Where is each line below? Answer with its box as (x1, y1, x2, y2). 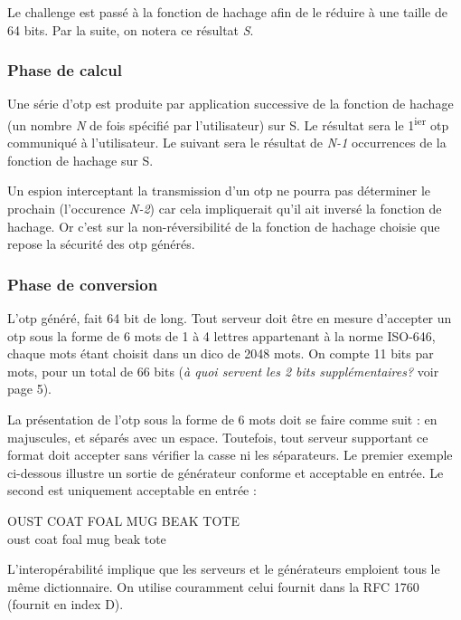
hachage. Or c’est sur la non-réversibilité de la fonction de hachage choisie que (7, 216, 440, 235)
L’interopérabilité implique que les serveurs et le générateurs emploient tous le (7, 559, 440, 578)
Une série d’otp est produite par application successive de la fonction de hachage (7, 94, 454, 113)
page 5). (7, 379, 52, 398)
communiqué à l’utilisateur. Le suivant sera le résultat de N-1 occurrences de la (7, 133, 447, 152)
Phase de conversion (7, 272, 158, 295)
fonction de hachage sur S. (7, 150, 154, 169)
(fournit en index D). (7, 595, 124, 614)
